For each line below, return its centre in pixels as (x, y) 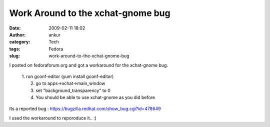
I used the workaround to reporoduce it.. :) (53, 118)
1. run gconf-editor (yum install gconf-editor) (68, 76)
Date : (15, 28)
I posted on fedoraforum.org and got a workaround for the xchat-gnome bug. (89, 65)
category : (20, 42)
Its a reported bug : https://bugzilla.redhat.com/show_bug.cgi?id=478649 (85, 109)
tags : (15, 49)
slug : (14, 56)
